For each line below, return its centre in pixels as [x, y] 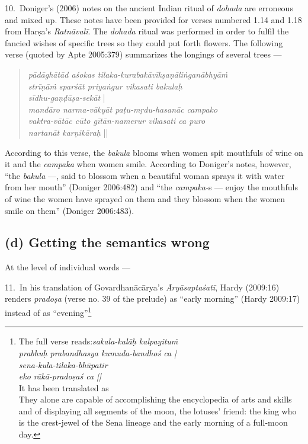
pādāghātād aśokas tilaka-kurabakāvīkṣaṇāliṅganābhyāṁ [128, 74]
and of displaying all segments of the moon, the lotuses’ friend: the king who [158, 411]
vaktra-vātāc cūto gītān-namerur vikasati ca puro [117, 121]
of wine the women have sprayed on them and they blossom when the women [145, 198]
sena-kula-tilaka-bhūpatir [63, 364]
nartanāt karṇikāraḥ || [68, 132]
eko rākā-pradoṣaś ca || [60, 376]
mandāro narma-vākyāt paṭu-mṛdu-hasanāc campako [123, 109]
